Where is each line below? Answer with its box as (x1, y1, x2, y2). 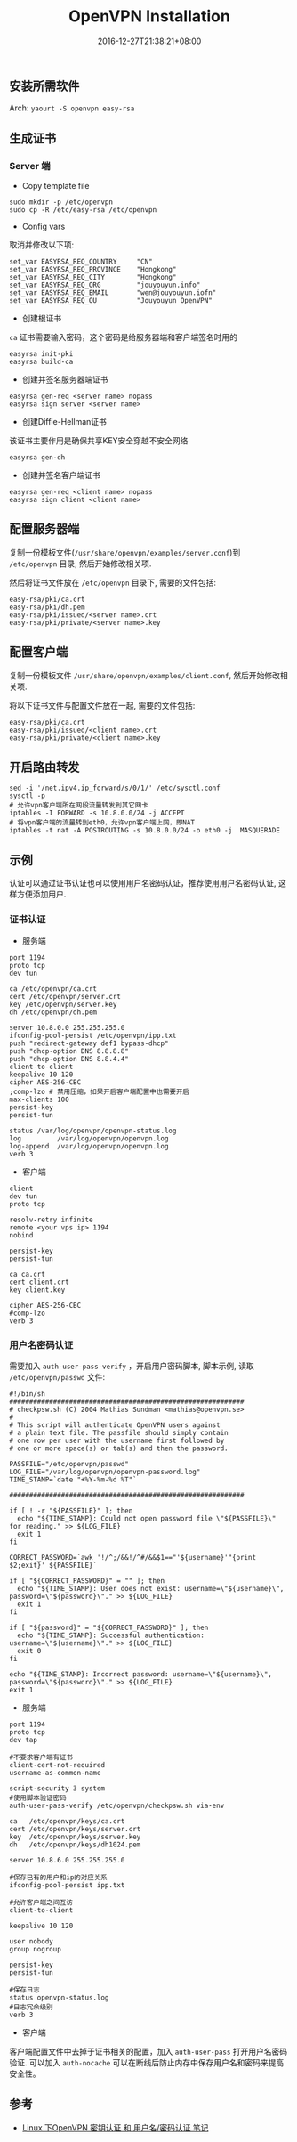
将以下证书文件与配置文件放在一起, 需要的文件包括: (9, 700, 196, 710)
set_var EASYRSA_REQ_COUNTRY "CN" (9, 257, 153, 266)
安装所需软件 (9, 78, 80, 93)
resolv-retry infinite (9, 1215, 93, 1224)
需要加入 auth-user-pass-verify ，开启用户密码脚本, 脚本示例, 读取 (9, 1360, 255, 1371)
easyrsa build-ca (9, 358, 74, 367)
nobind (9, 1230, 34, 1239)
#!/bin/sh (9, 1389, 46, 1399)
